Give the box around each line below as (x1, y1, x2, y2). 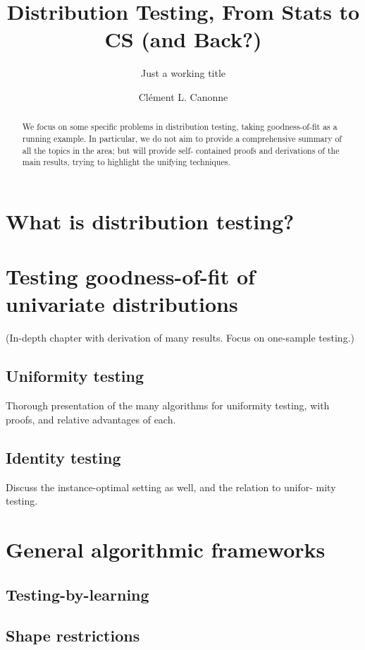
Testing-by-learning (6, 583, 149, 605)
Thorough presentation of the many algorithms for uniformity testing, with (6, 398, 330, 413)
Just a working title (140, 66, 226, 80)
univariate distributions (6, 289, 238, 318)
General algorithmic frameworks (6, 534, 326, 563)
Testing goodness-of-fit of (6, 262, 255, 291)
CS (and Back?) (104, 25, 262, 54)
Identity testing (6, 446, 121, 468)
